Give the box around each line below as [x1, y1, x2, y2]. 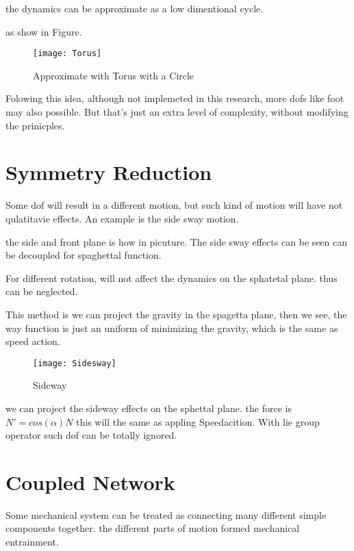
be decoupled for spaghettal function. [5, 248, 162, 262]
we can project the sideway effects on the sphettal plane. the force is [5, 400, 292, 415]
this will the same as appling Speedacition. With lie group [76, 414, 320, 428]
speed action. [5, 334, 60, 348]
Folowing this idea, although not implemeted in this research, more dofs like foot [5, 91, 344, 105]
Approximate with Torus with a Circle [33, 68, 194, 82]
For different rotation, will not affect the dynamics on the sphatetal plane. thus [5, 270, 338, 285]
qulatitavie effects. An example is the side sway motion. [5, 211, 239, 225]
